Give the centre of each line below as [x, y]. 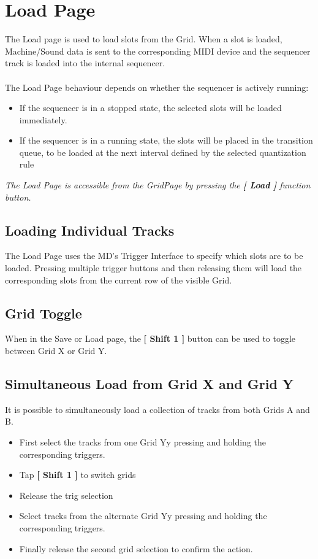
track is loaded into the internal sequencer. [85, 63]
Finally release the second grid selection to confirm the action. [136, 548]
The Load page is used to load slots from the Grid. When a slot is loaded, [144, 39]
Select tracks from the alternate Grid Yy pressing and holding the [143, 516]
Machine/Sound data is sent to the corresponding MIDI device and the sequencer [158, 51]
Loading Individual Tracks [90, 230]
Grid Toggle [44, 313]
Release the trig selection [66, 495]
